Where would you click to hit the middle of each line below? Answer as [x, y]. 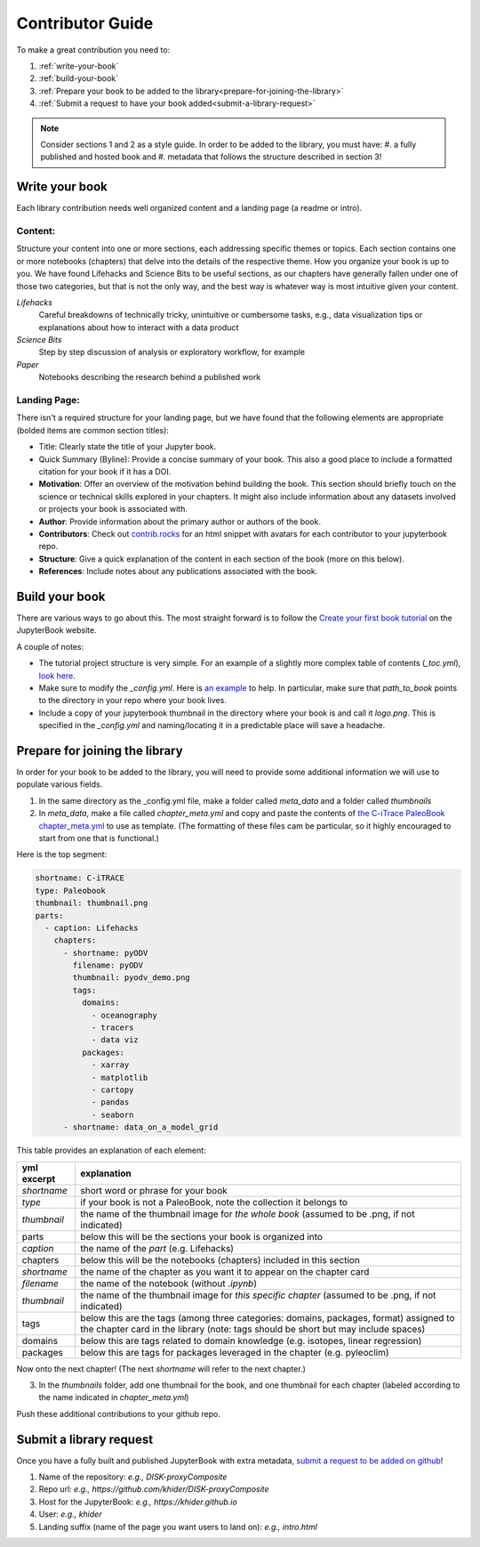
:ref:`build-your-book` [79, 78]
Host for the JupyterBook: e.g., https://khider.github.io [138, 1502]
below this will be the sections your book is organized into [202, 1236]
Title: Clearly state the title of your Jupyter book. [128, 447]
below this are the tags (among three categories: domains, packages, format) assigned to [268, 1317]
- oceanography [124, 1015]
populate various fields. [60, 784]
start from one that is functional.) [99, 838]
